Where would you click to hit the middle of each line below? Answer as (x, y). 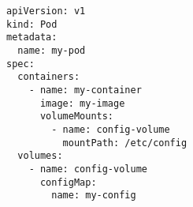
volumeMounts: (77, 117)
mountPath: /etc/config (125, 143)
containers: (49, 77)
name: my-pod (52, 50)
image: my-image (82, 103)
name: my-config (94, 196)
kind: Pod (32, 24)
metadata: (32, 38)
